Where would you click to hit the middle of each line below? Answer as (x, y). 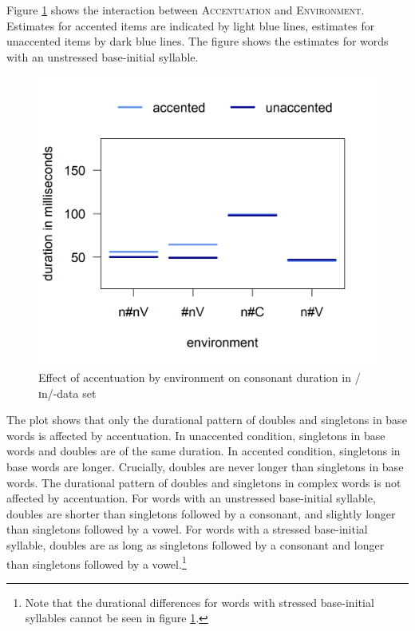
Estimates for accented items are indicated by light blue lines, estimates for (191, 25)
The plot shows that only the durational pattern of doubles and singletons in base (207, 420)
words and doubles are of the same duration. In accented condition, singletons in (204, 451)
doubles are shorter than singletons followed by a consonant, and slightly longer (201, 513)
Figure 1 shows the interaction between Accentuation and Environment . (186, 10)
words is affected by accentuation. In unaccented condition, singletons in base (196, 435)
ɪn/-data (59, 393)
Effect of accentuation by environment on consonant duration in (195, 377)
